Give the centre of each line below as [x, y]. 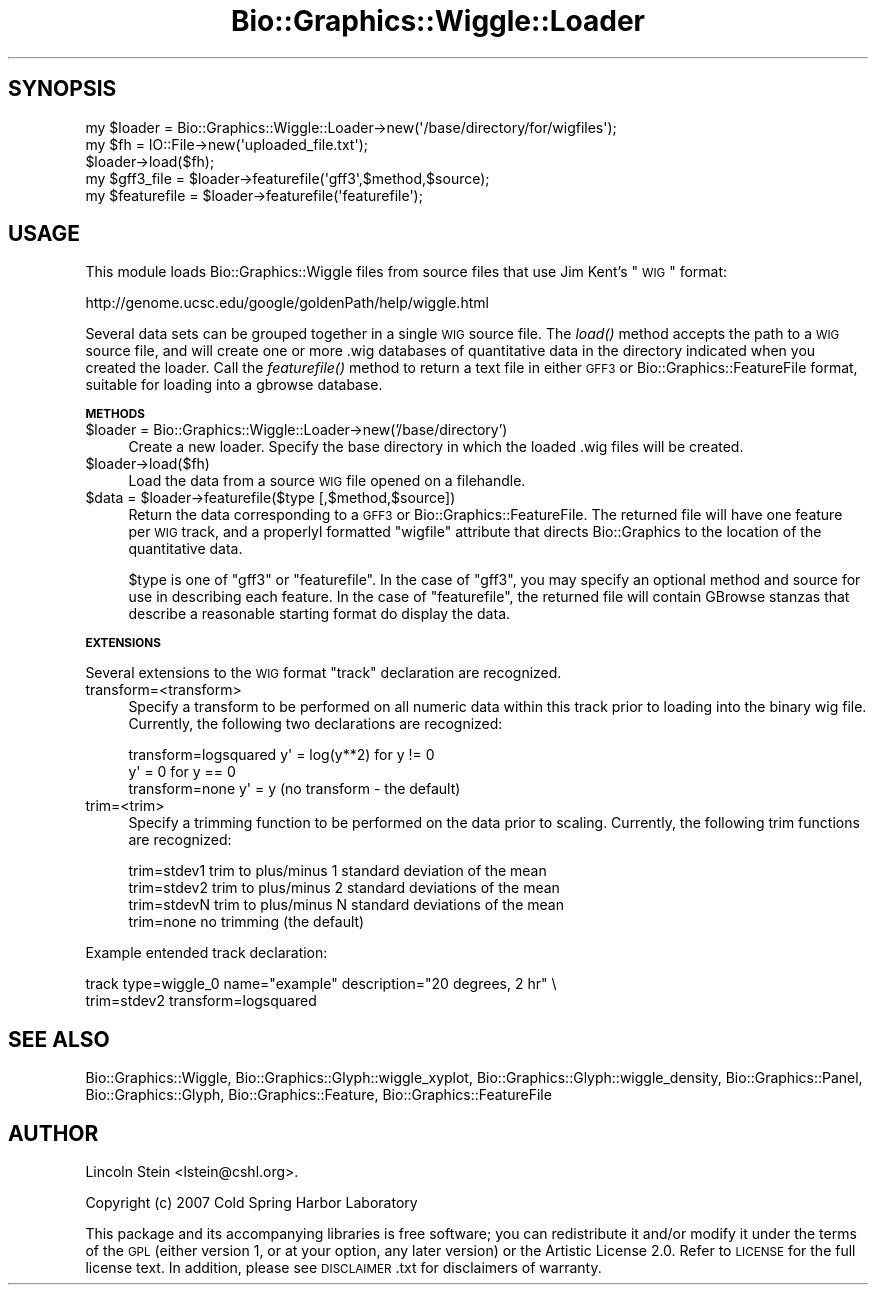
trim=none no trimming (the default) [246, 922]
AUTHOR [53, 1133]
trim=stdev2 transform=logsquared [201, 1001]
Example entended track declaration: [206, 953]
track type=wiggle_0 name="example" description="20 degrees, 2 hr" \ [321, 984]
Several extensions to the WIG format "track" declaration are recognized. [323, 673]
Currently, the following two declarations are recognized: [315, 724]
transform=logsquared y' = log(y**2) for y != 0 [281, 755]
